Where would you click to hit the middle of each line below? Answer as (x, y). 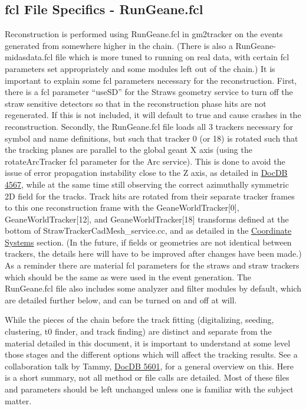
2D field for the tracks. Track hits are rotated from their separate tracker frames (150, 196)
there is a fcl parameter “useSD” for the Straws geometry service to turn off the (149, 92)
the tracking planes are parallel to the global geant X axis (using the (129, 150)
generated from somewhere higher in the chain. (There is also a (119, 45)
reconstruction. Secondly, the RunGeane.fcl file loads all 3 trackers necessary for (149, 126)
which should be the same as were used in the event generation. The (128, 277)
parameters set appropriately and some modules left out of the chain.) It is (140, 68)
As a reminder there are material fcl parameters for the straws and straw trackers (152, 265)
